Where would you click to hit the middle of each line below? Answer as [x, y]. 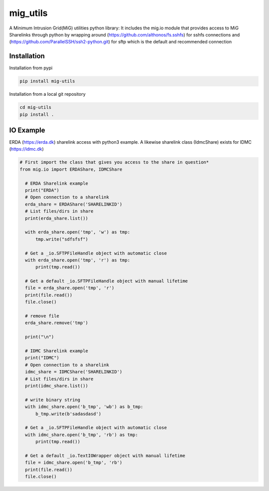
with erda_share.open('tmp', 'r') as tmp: [78, 260]
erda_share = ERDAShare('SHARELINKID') [74, 204]
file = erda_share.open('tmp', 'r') [70, 288]
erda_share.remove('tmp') [57, 323]
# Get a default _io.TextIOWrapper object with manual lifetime [105, 456]
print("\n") [40, 337]
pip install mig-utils [47, 81]
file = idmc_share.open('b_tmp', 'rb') [74, 463]
